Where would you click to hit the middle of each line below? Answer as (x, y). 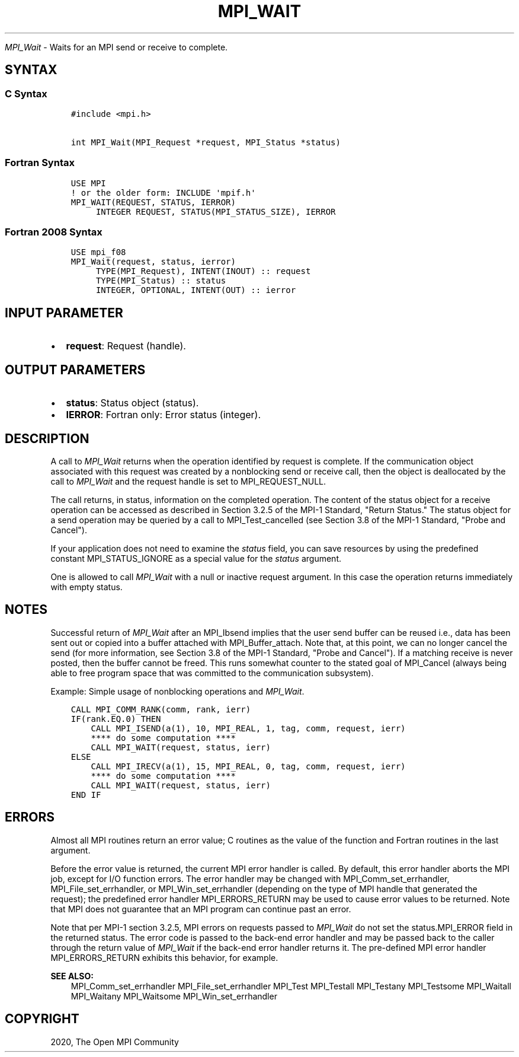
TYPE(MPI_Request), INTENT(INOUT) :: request (203, 271)
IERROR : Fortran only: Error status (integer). (163, 415)
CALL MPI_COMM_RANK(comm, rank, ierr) (161, 709)
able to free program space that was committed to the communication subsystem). (212, 673)
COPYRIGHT (42, 1019)
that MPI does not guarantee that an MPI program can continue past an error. (201, 909)
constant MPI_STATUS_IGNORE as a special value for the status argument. (196, 558)
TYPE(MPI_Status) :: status (161, 281)
